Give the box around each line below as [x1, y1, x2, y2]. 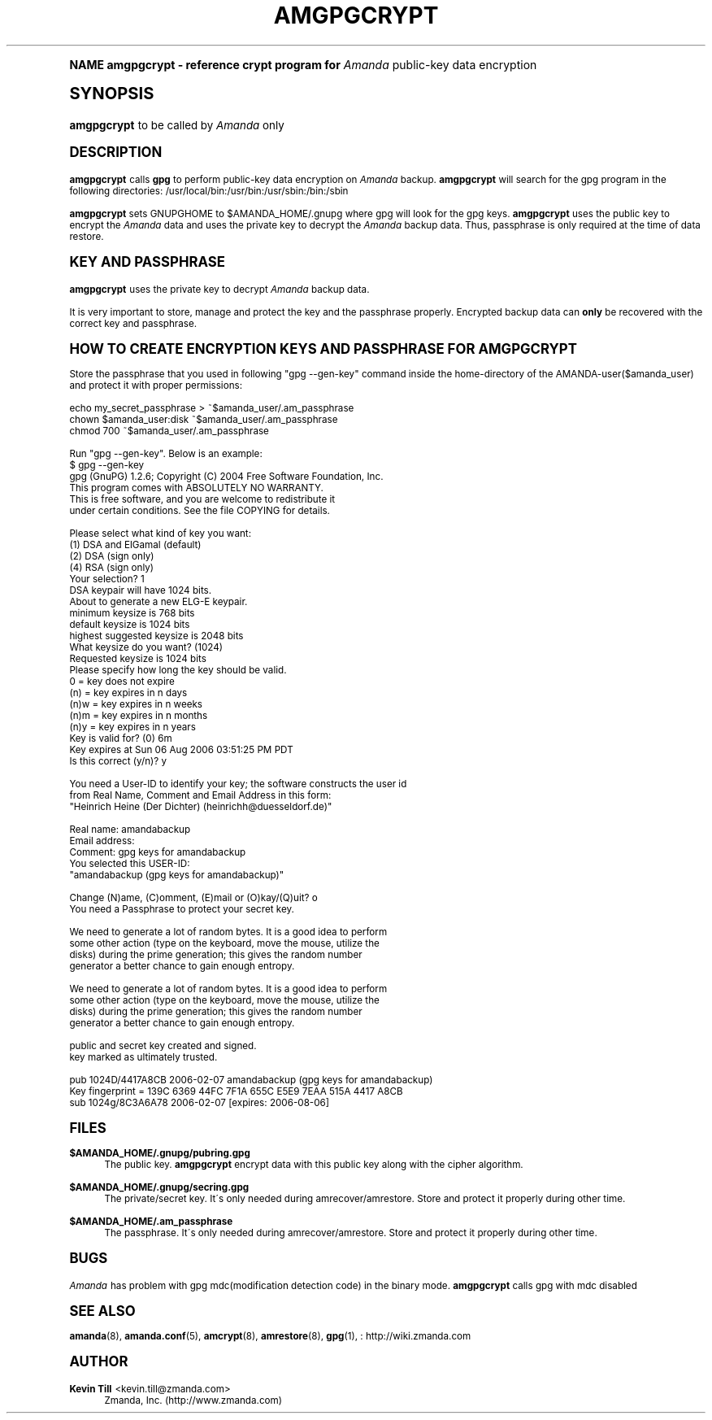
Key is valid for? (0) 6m [69, 732, 172, 744]
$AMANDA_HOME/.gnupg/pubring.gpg [69, 1147, 250, 1159]
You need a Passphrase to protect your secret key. [69, 903, 294, 915]
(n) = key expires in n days [69, 686, 188, 699]
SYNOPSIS [69, 82, 154, 103]
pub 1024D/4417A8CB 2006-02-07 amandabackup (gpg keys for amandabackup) [69, 1074, 433, 1086]
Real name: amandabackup [69, 823, 191, 835]
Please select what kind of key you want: [69, 527, 251, 539]
